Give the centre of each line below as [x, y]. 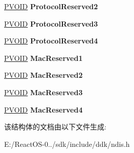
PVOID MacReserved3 [43, 92]
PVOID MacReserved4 [43, 109]
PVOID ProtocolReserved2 [51, 6]
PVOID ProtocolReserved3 [51, 23]
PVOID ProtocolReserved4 [51, 41]
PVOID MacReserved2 [43, 75]
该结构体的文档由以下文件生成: [55, 127]
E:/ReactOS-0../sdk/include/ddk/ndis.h [67, 144]
